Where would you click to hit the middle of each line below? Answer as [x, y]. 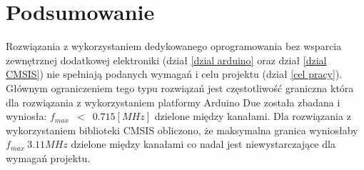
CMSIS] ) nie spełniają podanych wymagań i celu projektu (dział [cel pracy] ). [174, 74]
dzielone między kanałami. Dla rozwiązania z [253, 116]
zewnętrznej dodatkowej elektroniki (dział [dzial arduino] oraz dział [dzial [166, 60]
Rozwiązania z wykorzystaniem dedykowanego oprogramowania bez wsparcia [174, 46]
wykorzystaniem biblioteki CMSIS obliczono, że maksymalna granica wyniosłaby [182, 130]
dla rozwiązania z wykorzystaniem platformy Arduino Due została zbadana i [173, 102]
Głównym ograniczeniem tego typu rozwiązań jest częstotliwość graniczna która [180, 87]
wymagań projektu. [48, 157]
